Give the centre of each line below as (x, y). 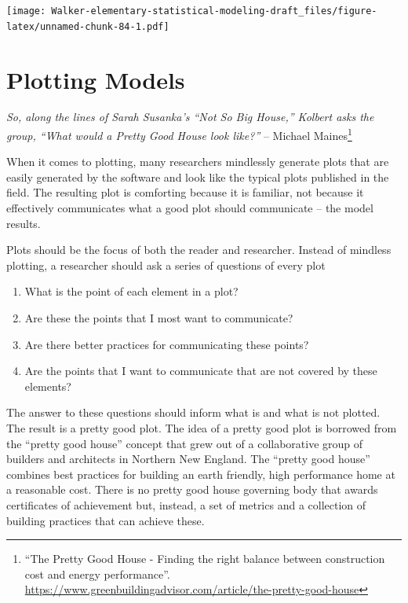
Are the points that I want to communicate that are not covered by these (201, 371)
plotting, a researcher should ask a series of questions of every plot (166, 265)
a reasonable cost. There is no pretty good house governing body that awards (192, 489)
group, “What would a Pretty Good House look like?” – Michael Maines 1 (179, 134)
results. (24, 223)
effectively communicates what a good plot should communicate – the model (190, 208)
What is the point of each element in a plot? (131, 291)
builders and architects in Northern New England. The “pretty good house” (188, 459)
